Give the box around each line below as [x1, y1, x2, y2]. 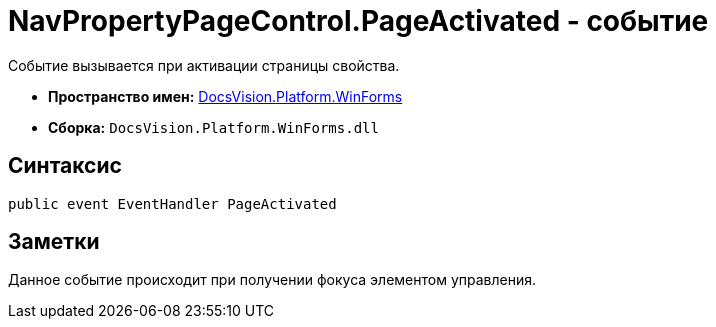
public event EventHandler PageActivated [8, 195, 337, 212]
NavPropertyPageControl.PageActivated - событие [8, 4, 709, 38]
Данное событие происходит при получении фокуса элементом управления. [8, 271, 537, 289]
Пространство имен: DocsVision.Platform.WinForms [48, 87, 403, 105]
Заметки [8, 229, 100, 255]
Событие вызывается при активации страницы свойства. [8, 56, 400, 74]
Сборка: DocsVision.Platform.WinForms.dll [48, 118, 379, 136]
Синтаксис [8, 153, 122, 179]
